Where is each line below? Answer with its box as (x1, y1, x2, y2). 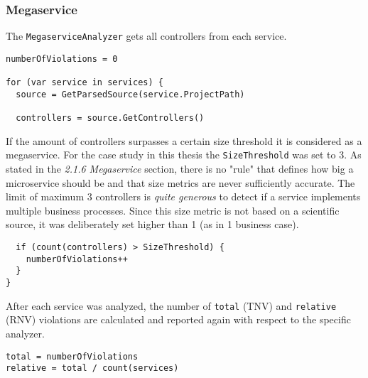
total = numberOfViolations (6, 351, 139, 362)
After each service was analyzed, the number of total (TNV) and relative (6, 298, 337, 313)
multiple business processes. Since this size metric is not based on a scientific (6, 202, 340, 217)
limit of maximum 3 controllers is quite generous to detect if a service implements (6, 189, 361, 204)
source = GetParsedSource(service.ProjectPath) (16, 89, 245, 99)
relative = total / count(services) (6, 363, 179, 374)
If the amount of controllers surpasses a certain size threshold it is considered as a (6, 133, 362, 148)
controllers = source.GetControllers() (16, 113, 205, 124)
